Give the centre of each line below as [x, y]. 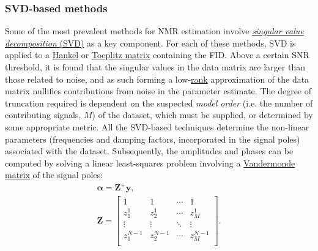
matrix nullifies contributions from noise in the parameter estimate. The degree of [158, 91]
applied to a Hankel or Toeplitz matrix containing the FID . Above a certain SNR [157, 55]
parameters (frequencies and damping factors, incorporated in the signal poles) [153, 139]
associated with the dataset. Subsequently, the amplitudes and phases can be [149, 151]
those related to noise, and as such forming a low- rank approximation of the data [157, 79]
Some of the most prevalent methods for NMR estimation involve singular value [154, 31]
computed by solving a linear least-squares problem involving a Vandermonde [150, 163]
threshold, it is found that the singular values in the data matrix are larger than [155, 67]
